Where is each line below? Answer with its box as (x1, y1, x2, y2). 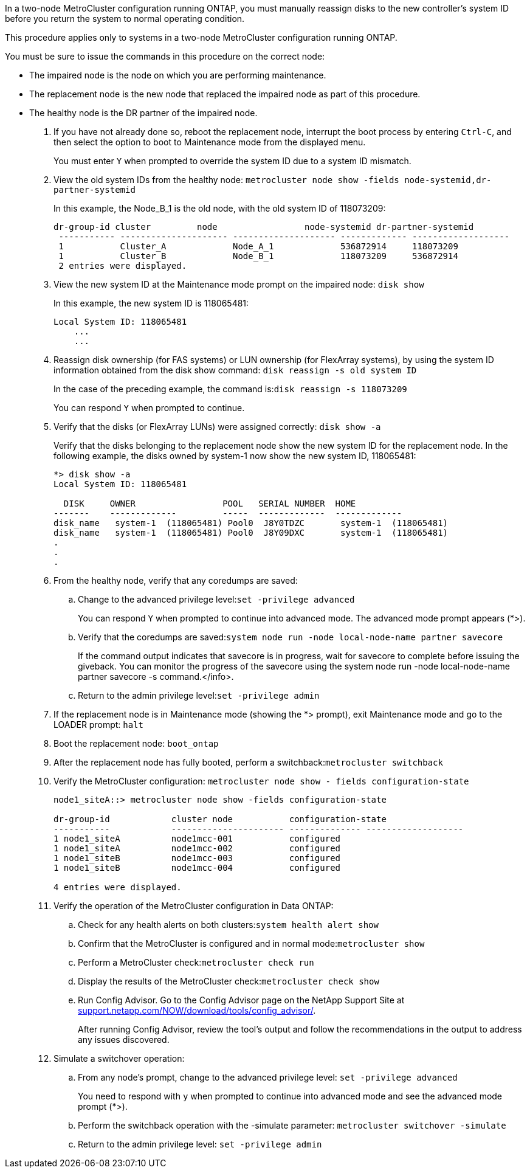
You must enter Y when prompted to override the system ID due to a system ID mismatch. (53, 156, 411, 166)
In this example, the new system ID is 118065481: (53, 298, 249, 308)
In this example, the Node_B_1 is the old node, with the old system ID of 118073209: (53, 203, 386, 213)
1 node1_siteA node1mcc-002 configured (53, 843, 341, 853)
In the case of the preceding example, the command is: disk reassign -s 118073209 (53, 384, 407, 394)
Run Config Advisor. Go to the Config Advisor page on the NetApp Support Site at (78, 995, 405, 1005)
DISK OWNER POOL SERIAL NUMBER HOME (63, 499, 356, 508)
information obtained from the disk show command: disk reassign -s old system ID (53, 365, 417, 375)
